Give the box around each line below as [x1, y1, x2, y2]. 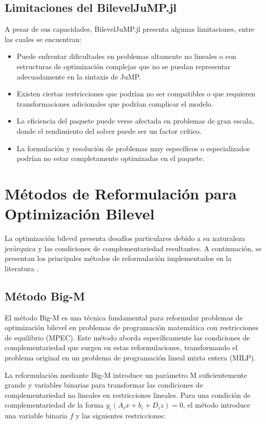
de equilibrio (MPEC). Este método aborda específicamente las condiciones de [5, 332, 250, 342]
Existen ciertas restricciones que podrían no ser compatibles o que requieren [16, 88, 256, 99]
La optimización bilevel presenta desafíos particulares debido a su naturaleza [5, 233, 245, 244]
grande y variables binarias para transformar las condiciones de [5, 379, 203, 390]
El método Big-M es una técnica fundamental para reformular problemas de [5, 312, 243, 322]
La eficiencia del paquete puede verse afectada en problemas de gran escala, [16, 115, 254, 126]
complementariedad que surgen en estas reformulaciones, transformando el [5, 342, 238, 353]
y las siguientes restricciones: [75, 410, 166, 421]
